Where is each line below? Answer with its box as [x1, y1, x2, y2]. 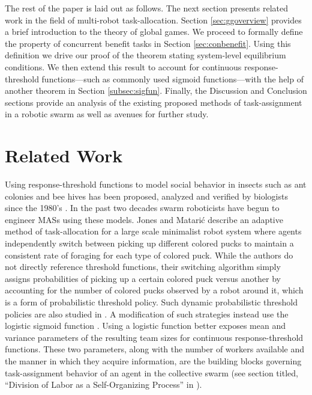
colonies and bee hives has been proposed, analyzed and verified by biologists [5, 189, 288, 202]
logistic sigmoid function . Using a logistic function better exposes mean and [5, 319, 286, 332]
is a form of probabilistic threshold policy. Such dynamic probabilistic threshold [5, 296, 298, 308]
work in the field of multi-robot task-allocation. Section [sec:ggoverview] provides [5, 13, 302, 26]
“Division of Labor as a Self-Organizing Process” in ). [5, 378, 202, 391]
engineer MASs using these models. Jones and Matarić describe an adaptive [5, 213, 283, 225]
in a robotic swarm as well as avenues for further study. [5, 108, 209, 120]
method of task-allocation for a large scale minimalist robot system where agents [5, 225, 302, 237]
